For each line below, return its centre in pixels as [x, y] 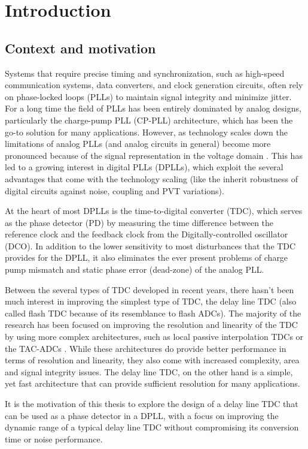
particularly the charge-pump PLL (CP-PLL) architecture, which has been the [149, 120]
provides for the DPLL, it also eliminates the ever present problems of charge [147, 257]
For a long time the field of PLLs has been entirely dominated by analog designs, [153, 108]
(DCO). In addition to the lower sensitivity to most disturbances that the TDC [150, 245]
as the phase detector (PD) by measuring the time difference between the [139, 222]
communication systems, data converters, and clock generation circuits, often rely [154, 85]
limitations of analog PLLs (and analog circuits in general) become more [138, 144]
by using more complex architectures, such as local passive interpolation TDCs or [154, 337]
